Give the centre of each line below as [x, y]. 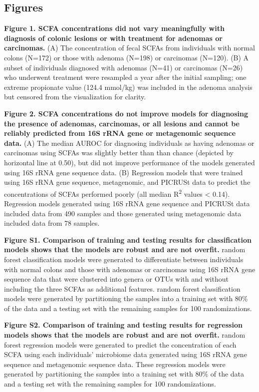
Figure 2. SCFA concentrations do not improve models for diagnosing [126, 113]
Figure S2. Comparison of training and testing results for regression [123, 325]
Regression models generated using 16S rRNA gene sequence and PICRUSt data [127, 203]
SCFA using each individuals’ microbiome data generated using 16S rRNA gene [126, 354]
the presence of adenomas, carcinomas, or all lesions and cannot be [122, 123]
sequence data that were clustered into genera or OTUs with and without [116, 279]
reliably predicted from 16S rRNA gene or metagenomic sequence [120, 133]
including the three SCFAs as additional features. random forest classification [122, 288]
